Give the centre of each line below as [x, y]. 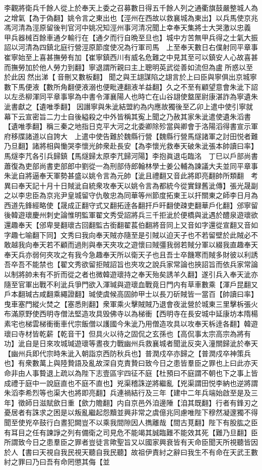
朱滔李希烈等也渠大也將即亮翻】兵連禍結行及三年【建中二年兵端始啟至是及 [127, 393]
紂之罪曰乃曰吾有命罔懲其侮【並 [57, 462]
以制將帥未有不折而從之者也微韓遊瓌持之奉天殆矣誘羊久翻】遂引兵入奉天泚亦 [131, 274]
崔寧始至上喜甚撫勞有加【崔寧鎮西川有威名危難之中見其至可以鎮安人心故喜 [127, 57]
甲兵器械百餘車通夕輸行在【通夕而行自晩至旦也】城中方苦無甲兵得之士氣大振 [131, 37]
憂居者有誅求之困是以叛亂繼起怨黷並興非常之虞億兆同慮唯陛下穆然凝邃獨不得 [131, 412]
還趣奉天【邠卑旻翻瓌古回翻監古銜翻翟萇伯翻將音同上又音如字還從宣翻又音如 [131, 225]
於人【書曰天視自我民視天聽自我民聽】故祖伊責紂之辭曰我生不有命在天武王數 [131, 452]
